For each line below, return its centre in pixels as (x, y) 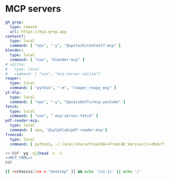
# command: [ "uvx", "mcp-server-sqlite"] (53, 74)
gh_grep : (14, 22)
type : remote (24, 27)
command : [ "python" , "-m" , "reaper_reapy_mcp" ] (63, 88)
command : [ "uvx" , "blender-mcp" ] (47, 59)
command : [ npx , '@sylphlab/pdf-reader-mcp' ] (59, 130)
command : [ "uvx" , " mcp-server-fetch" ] (54, 116)
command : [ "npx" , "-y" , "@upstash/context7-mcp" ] (66, 46)
